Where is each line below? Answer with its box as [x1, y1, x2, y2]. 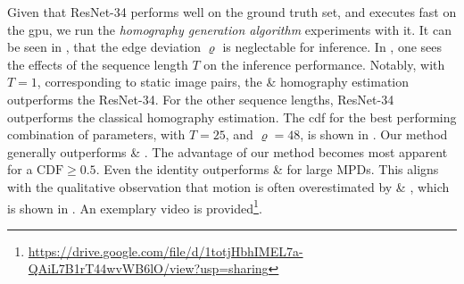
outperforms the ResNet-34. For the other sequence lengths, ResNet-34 [7, 89, 394, 108]
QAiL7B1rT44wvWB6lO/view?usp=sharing [28, 259, 269, 278]
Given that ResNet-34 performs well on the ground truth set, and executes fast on [7, 3, 457, 21]
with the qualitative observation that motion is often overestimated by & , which [7, 177, 450, 196]
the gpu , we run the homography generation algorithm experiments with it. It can [7, 20, 452, 38]
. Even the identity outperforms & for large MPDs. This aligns [95, 160, 439, 179]
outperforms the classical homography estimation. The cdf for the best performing [7, 107, 457, 126]
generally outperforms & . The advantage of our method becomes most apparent [7, 142, 448, 161]
